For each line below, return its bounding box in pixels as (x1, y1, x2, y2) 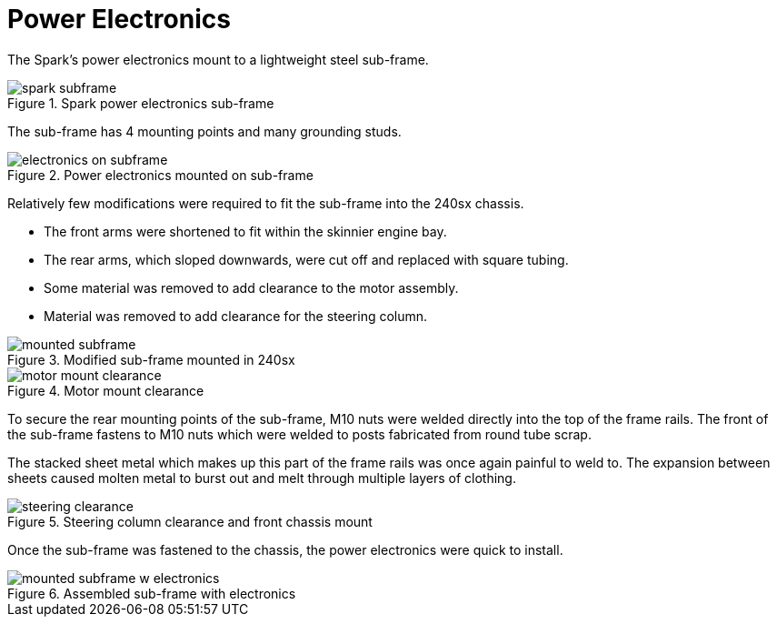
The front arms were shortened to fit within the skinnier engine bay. (44, 223, 447, 239)
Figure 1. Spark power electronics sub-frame (7, 95, 274, 111)
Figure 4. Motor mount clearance (7, 382, 204, 398)
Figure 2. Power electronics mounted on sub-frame (7, 166, 314, 183)
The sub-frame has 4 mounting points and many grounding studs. (7, 123, 402, 139)
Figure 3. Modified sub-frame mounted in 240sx (7, 351, 295, 367)
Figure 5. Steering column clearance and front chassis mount (7, 513, 373, 529)
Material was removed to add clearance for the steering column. (44, 307, 428, 324)
